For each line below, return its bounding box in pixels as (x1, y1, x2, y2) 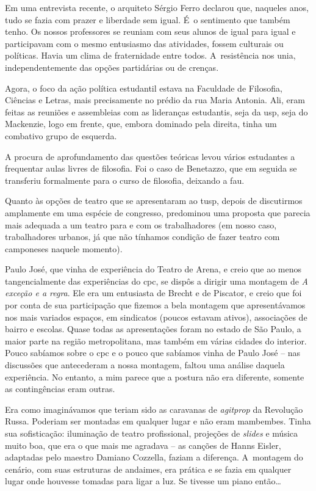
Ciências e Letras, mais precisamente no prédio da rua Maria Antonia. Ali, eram (5, 93, 305, 106)
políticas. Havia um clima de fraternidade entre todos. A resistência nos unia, (5, 49, 296, 62)
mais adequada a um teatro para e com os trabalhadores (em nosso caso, (5, 218, 277, 231)
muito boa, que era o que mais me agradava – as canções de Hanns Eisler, (5, 438, 281, 451)
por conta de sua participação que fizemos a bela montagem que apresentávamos (5, 299, 306, 311)
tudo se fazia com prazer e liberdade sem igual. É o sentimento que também (5, 13, 290, 26)
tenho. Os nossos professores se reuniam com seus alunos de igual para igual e (5, 25, 296, 38)
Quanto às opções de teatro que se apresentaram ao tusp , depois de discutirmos (5, 194, 303, 207)
